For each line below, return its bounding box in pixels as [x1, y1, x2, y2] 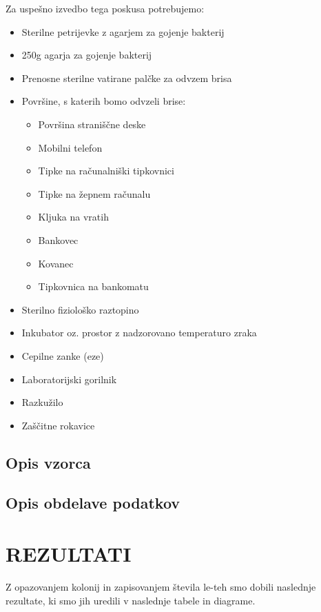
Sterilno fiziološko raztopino [21, 302, 139, 316]
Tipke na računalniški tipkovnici [38, 163, 174, 178]
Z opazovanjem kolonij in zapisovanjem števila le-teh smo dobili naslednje [6, 579, 316, 593]
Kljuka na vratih [38, 210, 109, 224]
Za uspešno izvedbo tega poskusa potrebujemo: [6, 1, 205, 15]
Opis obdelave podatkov [6, 492, 180, 513]
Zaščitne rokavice [21, 418, 95, 432]
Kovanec [38, 256, 74, 270]
